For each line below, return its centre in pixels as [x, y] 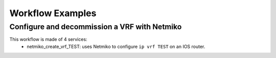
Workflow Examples [53, 13]
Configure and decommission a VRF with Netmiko [96, 27]
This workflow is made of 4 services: [48, 39]
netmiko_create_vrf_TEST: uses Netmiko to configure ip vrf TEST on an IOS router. [116, 46]
